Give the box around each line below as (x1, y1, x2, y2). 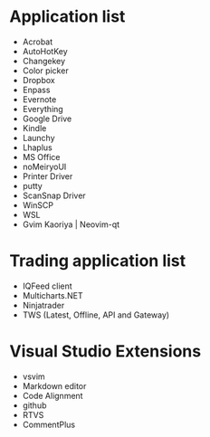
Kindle (22, 122, 47, 133)
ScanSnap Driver (22, 190, 86, 201)
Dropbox (22, 74, 56, 85)
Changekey (22, 55, 66, 66)
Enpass (22, 84, 51, 95)
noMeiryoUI (22, 161, 67, 172)
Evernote (22, 93, 57, 105)
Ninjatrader (22, 299, 65, 310)
